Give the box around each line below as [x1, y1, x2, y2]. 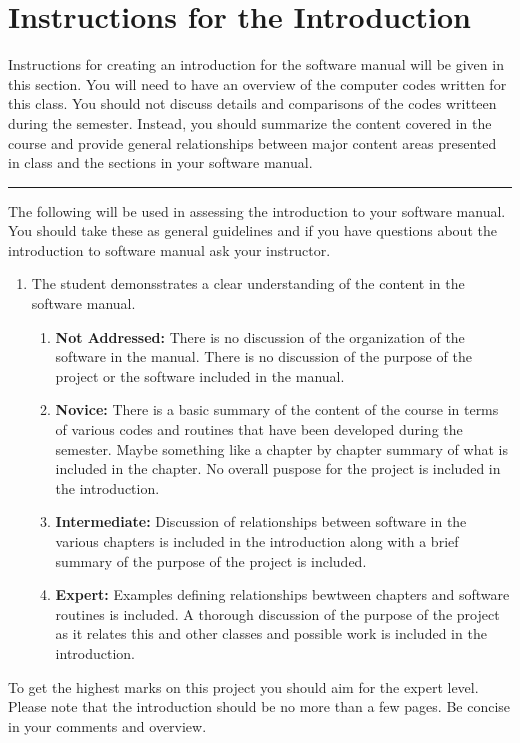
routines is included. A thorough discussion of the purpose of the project [55, 603, 500, 624]
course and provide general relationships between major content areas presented [8, 132, 497, 153]
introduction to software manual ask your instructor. [8, 239, 331, 260]
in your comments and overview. [8, 715, 207, 736]
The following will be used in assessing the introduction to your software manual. [8, 200, 506, 221]
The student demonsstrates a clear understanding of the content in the [31, 273, 465, 294]
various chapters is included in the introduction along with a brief [55, 531, 459, 551]
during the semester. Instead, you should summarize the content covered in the [8, 112, 492, 133]
